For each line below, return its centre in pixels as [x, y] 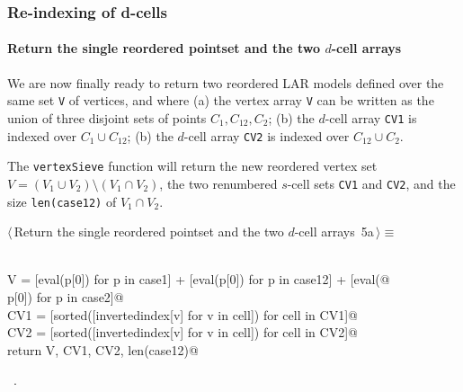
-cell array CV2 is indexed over [267, 135]
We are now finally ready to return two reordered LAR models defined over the [226, 82]
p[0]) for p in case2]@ [66, 296]
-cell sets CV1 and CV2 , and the [371, 183]
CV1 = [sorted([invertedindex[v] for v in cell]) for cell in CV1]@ [183, 314]
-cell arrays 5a [334, 232]
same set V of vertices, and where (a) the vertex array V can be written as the [221, 100]
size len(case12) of [62, 201]
